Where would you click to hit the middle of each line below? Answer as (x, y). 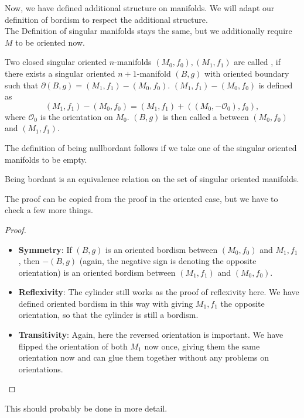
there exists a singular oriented (60, 73)
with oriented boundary (247, 73)
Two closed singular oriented (56, 62)
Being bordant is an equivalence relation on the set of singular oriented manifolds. (152, 179)
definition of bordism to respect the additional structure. (106, 19)
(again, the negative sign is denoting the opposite (168, 261)
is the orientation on (76, 116)
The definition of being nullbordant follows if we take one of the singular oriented (151, 147)
